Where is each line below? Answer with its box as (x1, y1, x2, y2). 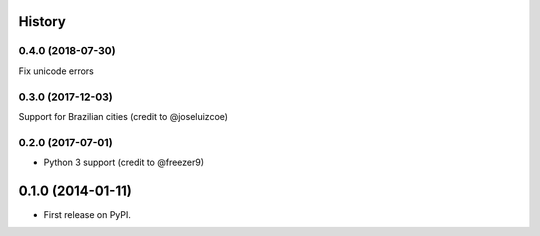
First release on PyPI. (43, 208, 132, 220)
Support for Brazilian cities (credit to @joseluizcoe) (18, 110, 229, 122)
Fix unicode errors (18, 65, 94, 77)
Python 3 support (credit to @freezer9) (43, 156, 205, 169)
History (18, 13, 67, 30)
